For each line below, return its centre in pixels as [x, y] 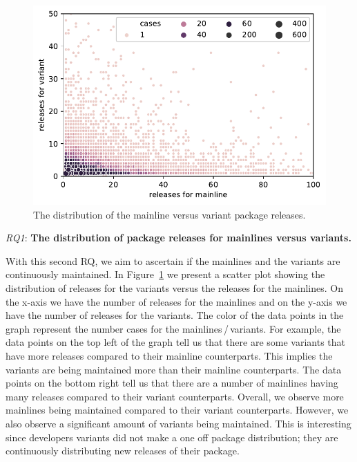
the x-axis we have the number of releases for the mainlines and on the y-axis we [176, 301]
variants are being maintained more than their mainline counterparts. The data [174, 369]
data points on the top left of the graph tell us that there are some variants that [176, 342]
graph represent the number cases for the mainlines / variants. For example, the [173, 328]
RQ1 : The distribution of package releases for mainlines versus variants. [178, 238]
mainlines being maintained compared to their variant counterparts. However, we [177, 410]
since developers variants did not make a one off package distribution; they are [172, 437]
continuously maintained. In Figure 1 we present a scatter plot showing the [165, 274]
